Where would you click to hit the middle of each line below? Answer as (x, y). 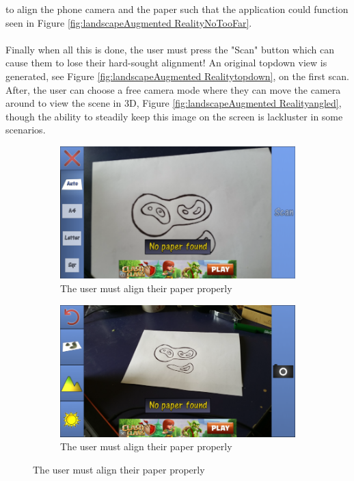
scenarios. (26, 130)
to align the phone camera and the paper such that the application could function (177, 9)
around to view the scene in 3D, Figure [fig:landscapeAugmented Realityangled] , (174, 103)
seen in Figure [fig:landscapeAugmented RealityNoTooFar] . (129, 22)
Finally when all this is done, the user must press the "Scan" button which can (170, 49)
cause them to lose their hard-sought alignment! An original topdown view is (166, 63)
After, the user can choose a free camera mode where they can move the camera (173, 89)
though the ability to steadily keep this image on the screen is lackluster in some (174, 116)
